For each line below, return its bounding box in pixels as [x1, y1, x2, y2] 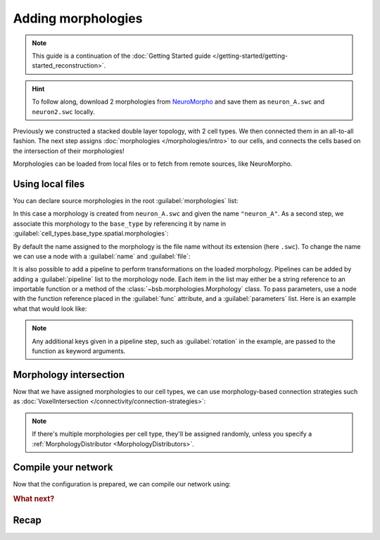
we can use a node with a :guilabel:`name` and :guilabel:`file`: [13, 252, 191, 260]
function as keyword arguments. [32, 347, 126, 355]
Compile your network [13, 462, 113, 474]
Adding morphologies [13, 11, 143, 26]
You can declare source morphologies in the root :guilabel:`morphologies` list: [13, 196, 239, 204]
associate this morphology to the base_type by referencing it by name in [13, 219, 227, 228]
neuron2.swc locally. [32, 107, 95, 116]
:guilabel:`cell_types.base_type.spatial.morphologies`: [13, 229, 169, 238]
